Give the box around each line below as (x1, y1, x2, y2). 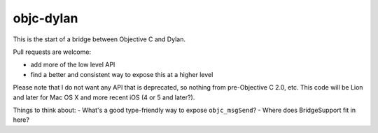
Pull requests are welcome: (13, 48, 91, 56)
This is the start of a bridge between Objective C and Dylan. (13, 35, 185, 43)
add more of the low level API (30, 60, 115, 69)
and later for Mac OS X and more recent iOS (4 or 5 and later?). (13, 93, 195, 101)
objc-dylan (13, 10, 78, 26)
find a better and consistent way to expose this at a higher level (30, 70, 213, 78)
